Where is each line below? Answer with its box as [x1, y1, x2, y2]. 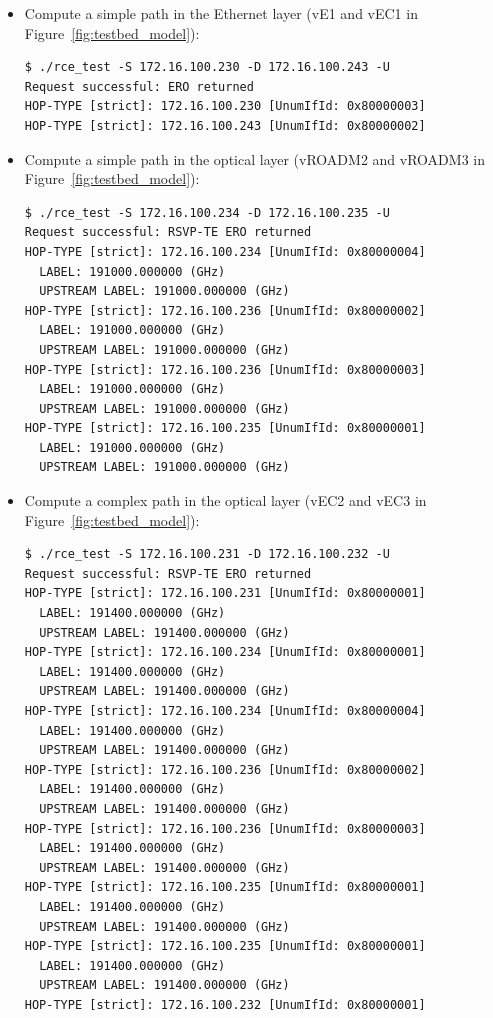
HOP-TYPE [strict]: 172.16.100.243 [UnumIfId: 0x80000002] [24, 118, 426, 133]
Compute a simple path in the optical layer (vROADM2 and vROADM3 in [24, 148, 485, 169]
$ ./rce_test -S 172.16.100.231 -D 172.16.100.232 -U [24, 547, 390, 562]
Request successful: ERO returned [24, 79, 254, 94]
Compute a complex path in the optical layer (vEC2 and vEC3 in [24, 490, 427, 511]
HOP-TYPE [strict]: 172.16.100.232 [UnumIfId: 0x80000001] [24, 997, 426, 1012]
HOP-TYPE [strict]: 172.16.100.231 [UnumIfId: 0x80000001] [24, 586, 426, 601]
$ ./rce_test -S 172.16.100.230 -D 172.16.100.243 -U [24, 60, 390, 75]
